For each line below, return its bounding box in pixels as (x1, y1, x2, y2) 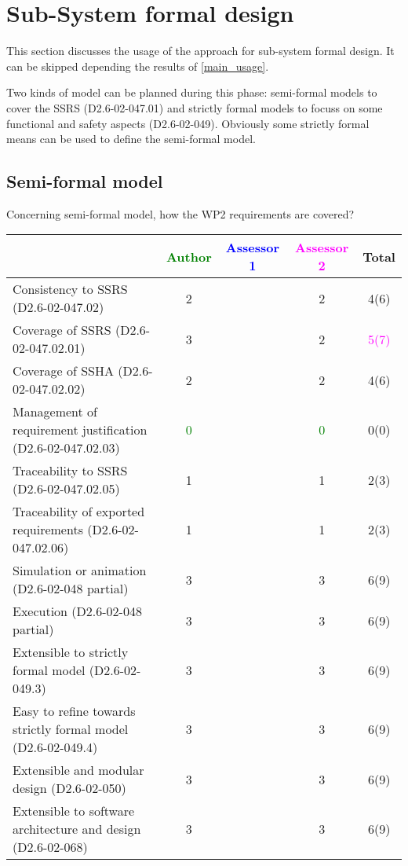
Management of (13, 402, 98, 421)
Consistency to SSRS (13, 280, 128, 299)
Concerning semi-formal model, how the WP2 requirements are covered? (6, 205, 355, 222)
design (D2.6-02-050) (13, 779, 126, 798)
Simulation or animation (13, 561, 147, 580)
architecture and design (13, 820, 141, 838)
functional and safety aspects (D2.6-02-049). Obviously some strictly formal (6, 115, 370, 131)
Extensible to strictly (13, 643, 129, 662)
